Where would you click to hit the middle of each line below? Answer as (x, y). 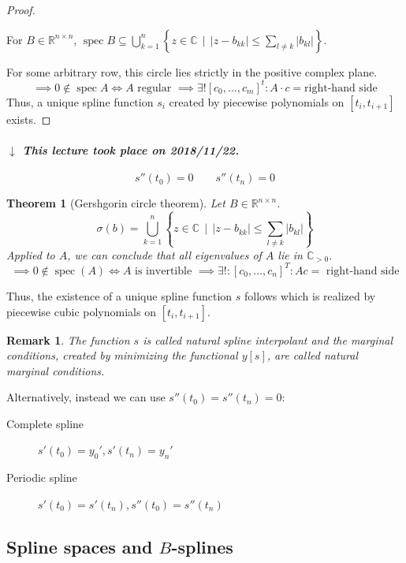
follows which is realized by (310, 295)
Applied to (31, 254)
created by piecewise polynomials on (257, 101)
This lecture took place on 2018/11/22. (131, 149)
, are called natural (312, 355)
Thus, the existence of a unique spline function (119, 295)
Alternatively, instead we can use (86, 397)
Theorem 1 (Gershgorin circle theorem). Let (116, 203)
